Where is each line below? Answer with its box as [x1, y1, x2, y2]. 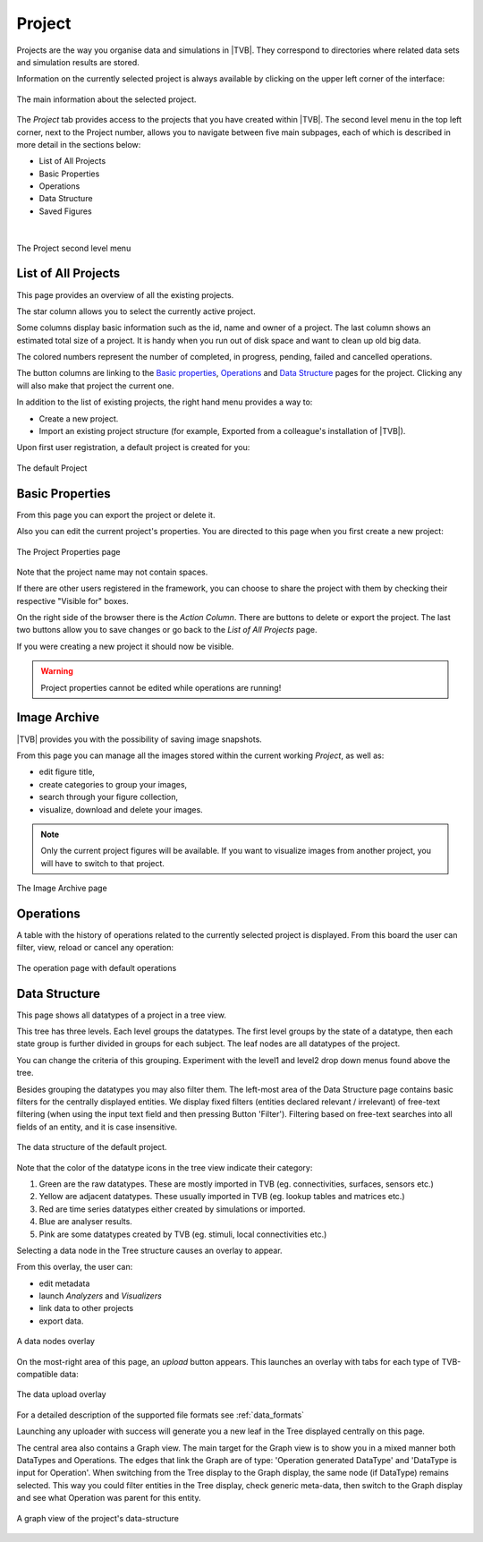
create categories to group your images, [38, 779, 188, 789]
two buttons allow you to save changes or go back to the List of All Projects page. [16, 625, 318, 635]
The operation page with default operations [16, 962, 177, 973]
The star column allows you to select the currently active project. [16, 305, 256, 317]
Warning [40, 666, 73, 677]
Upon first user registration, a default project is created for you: [16, 442, 250, 453]
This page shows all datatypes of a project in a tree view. [16, 1010, 227, 1020]
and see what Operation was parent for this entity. [16, 1493, 201, 1504]
